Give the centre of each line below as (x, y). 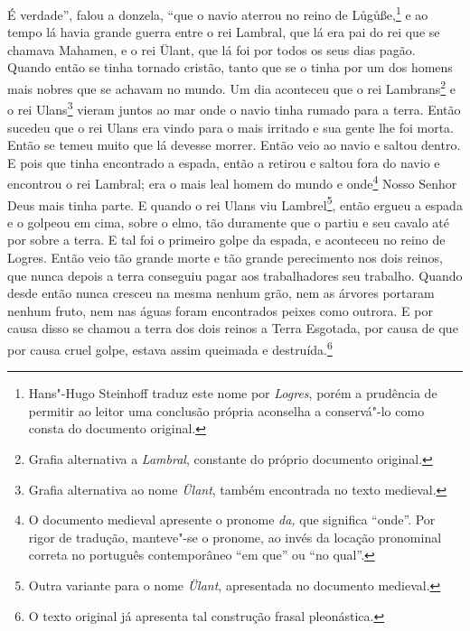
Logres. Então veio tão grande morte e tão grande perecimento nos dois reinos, (225, 257)
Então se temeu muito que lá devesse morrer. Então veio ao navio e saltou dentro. (234, 145)
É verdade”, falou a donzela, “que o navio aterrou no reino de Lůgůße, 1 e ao (218, 13)
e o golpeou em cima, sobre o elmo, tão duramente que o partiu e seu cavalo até (229, 222)
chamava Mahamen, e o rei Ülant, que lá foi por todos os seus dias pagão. (211, 49)
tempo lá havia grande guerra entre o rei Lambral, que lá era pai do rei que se (224, 32)
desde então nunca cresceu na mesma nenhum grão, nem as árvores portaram (221, 293)
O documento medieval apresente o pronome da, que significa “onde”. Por (232, 520)
